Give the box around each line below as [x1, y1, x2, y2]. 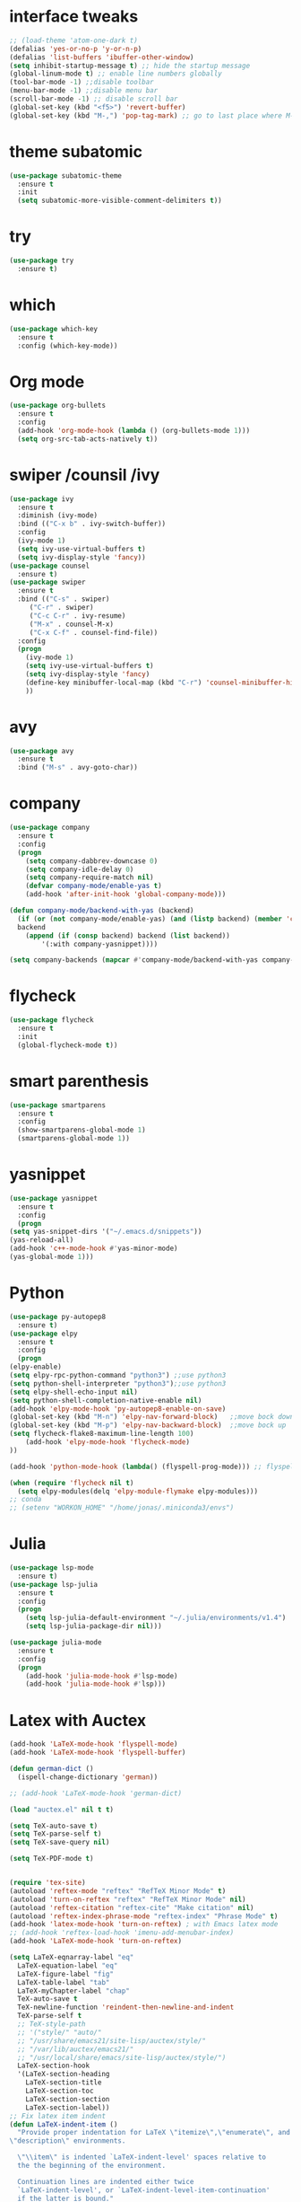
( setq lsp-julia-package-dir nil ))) [25, 1622, 163, 1631]
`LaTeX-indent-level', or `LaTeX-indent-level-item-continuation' [17, 2185, 271, 2195]
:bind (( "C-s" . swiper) [17, 595, 110, 603]
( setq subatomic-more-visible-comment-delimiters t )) [17, 196, 222, 206]
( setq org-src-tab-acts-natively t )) [17, 434, 159, 444]
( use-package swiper [9, 577, 87, 587]
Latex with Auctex [9, 1710, 146, 1731]
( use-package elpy [9, 1329, 78, 1338]
